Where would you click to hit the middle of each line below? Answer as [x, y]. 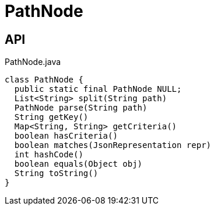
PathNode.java [33, 62]
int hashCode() [49, 155]
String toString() [56, 173]
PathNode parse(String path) [81, 108]
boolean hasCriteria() [66, 136]
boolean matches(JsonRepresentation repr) [113, 145]
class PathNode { [44, 80]
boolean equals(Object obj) [78, 164]
